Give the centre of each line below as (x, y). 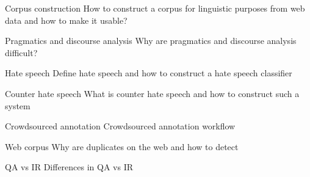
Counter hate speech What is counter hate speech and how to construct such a (152, 93)
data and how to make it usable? (66, 20)
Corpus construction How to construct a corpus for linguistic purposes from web (155, 8)
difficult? (21, 52)
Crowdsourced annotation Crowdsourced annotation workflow (120, 126)
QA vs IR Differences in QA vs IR (69, 167)
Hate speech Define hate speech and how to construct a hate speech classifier (149, 73)
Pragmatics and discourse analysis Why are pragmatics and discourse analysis (151, 41)
